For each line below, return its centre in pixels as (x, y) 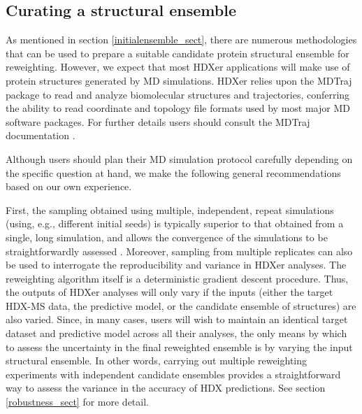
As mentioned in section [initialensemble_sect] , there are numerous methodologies (181, 40)
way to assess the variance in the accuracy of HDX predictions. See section (166, 388)
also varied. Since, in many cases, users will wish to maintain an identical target (177, 319)
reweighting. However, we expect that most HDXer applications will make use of (178, 67)
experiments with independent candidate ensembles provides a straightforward (173, 374)
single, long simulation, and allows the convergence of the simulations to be (167, 237)
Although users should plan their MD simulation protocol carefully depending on (179, 158)
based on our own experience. (69, 186)
